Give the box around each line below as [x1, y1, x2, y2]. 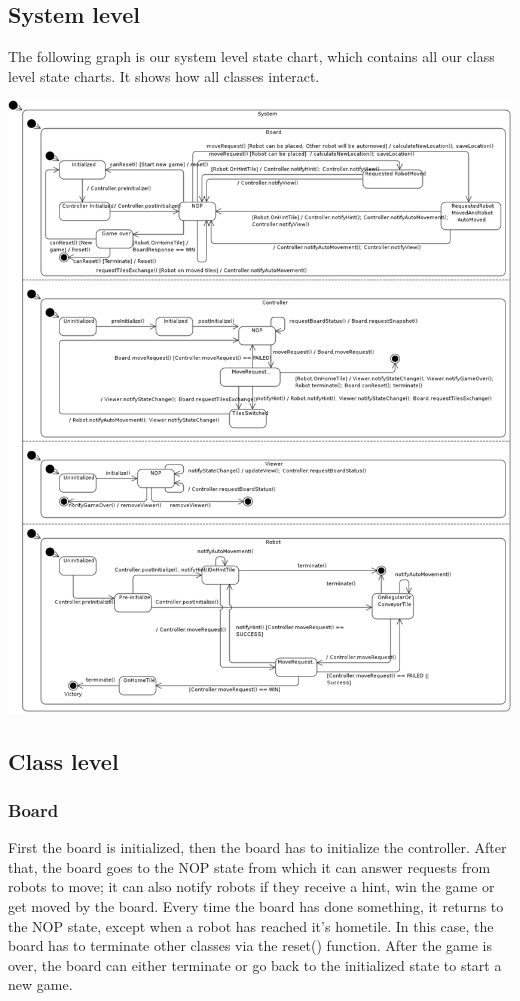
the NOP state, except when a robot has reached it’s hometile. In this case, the [8, 915, 494, 936]
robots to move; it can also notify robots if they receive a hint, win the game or [8, 876, 495, 897]
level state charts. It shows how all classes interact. [8, 65, 320, 86]
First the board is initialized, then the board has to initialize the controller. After [8, 837, 507, 858]
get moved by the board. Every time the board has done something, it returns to [8, 895, 504, 916]
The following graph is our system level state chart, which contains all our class [8, 46, 495, 67]
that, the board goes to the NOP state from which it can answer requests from [8, 856, 491, 877]
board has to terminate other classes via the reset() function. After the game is [8, 935, 493, 956]
